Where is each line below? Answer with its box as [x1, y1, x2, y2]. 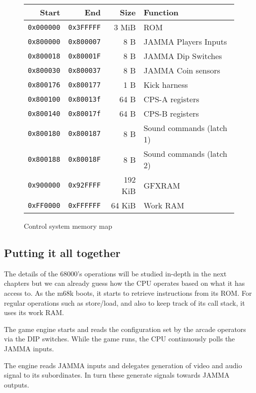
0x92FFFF [68, 181, 101, 189]
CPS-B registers [143, 108, 199, 119]
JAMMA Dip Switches [143, 50, 222, 62]
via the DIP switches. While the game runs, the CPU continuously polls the [4, 333, 235, 344]
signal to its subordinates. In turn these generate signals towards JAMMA [4, 370, 230, 380]
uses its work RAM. [4, 307, 64, 318]
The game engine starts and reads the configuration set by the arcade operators [4, 324, 246, 334]
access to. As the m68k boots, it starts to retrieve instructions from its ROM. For [4, 287, 252, 298]
